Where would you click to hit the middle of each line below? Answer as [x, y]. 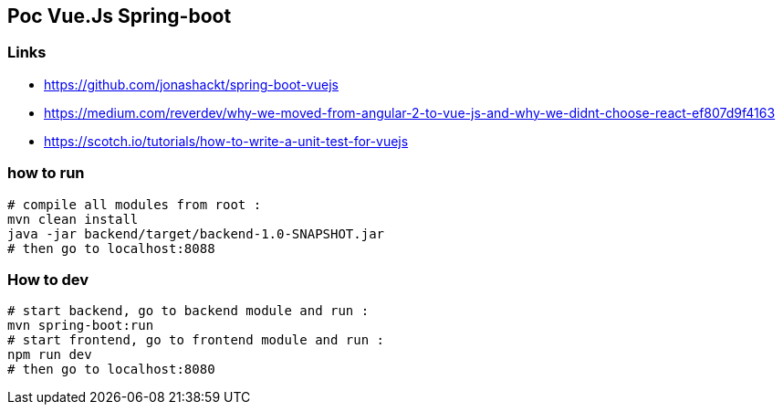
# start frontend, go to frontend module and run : [196, 340]
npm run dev [50, 355]
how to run [46, 173]
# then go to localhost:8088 [111, 248]
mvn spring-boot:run [81, 326]
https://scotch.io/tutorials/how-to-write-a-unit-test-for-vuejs [226, 141]
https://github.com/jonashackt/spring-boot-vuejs [191, 84]
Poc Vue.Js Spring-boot [120, 16]
